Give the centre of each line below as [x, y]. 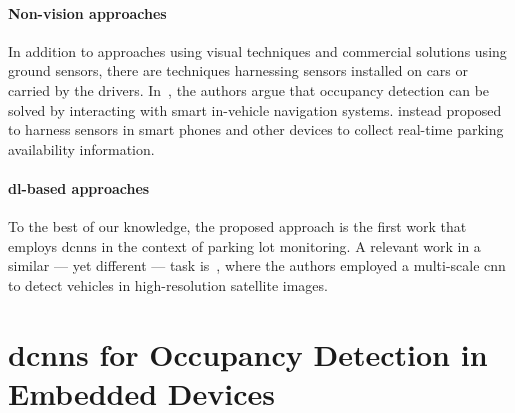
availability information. [81, 148]
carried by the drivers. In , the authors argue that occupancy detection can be [249, 89]
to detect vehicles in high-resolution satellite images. [168, 284]
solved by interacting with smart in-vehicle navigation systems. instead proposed [255, 109]
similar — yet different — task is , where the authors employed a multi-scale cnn [257, 265]
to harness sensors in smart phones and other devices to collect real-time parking [256, 129]
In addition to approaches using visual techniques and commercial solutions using [257, 50]
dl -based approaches [79, 187]
